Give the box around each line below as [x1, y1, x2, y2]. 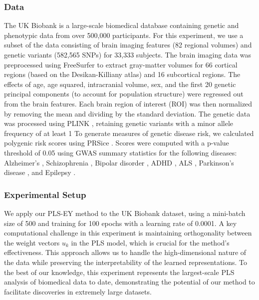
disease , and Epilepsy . [4, 167, 76, 177]
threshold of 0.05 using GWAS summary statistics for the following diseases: [4, 147, 237, 157]
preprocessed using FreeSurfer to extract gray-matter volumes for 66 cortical [4, 59, 238, 69]
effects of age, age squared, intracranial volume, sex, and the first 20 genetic [4, 78, 236, 89]
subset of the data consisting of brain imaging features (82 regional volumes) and [4, 39, 252, 50]
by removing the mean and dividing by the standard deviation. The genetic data [4, 108, 251, 118]
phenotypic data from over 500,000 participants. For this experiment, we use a [4, 29, 244, 40]
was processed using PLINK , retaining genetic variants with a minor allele [4, 118, 234, 128]
